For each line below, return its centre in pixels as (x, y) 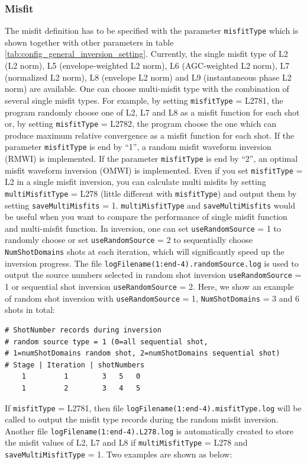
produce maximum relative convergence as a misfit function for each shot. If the (150, 135)
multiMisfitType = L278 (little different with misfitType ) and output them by (151, 193)
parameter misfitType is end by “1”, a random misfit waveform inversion (138, 147)
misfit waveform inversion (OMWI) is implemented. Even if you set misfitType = (154, 170)
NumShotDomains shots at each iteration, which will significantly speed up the (145, 252)
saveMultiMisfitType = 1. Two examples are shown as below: (119, 454)
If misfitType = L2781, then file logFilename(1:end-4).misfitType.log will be (153, 407)
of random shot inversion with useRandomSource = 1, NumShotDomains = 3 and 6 (152, 298)
